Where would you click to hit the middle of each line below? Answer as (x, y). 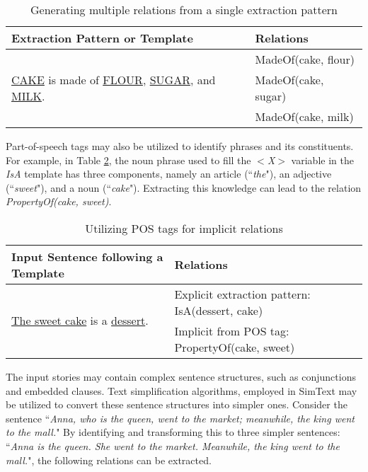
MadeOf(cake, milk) (304, 116)
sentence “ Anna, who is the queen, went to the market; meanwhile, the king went (180, 418)
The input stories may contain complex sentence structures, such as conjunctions (181, 376)
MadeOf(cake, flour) (305, 59)
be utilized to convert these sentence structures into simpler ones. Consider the (177, 404)
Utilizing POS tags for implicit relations (184, 228)
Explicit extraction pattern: (242, 294)
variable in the (322, 160)
